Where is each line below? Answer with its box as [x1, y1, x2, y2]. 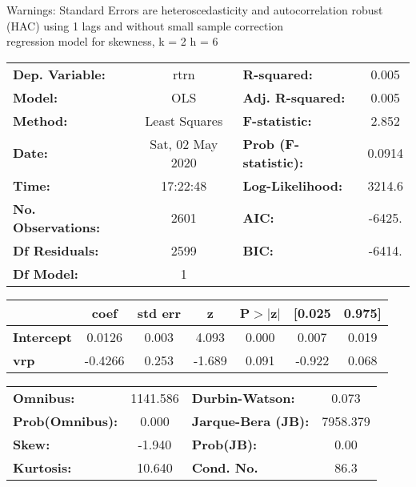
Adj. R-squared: [242, 87, 346, 107]
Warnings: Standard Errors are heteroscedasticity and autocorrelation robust [6, 2, 383, 18]
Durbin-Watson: [191, 388, 295, 407]
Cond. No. [191, 457, 258, 477]
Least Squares [145, 111, 223, 130]
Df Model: [13, 264, 78, 283]
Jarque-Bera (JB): [191, 411, 310, 430]
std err [137, 303, 181, 322]
